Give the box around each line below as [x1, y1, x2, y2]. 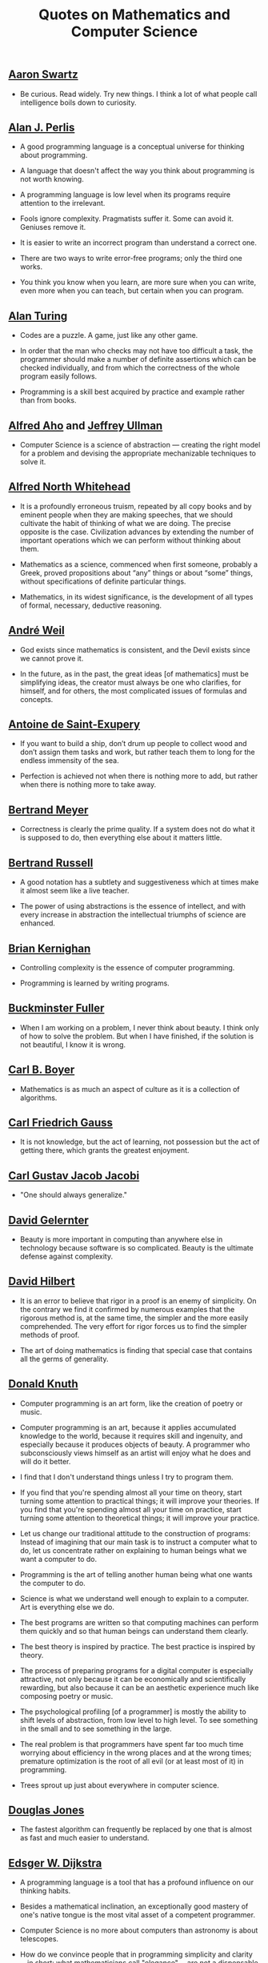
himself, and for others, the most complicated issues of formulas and [19, 686, 247, 696]
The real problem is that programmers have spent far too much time [19, 1739, 244, 1748]
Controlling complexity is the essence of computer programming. [19, 962, 235, 972]
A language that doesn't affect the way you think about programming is [19, 166, 255, 175]
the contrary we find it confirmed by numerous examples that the [19, 1304, 235, 1314]
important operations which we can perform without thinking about [19, 535, 242, 545]
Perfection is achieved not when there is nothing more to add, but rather [19, 771, 258, 781]
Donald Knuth [8, 1377, 78, 1391]
